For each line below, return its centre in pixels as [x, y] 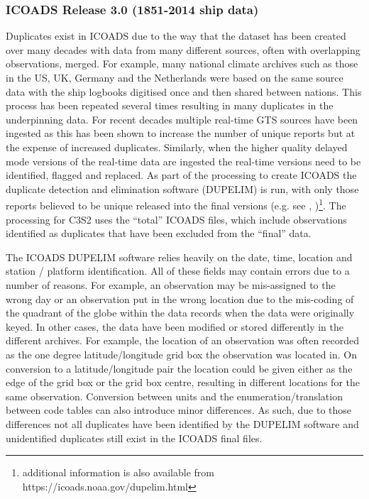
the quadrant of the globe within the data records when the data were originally [180, 313]
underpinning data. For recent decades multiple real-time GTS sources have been [182, 119]
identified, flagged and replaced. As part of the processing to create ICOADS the [181, 175]
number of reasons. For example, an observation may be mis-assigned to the [171, 284]
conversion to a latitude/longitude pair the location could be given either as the [179, 368]
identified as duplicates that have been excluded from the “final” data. [159, 233]
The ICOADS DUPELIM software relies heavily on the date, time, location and [179, 257]
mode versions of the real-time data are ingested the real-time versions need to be [183, 161]
